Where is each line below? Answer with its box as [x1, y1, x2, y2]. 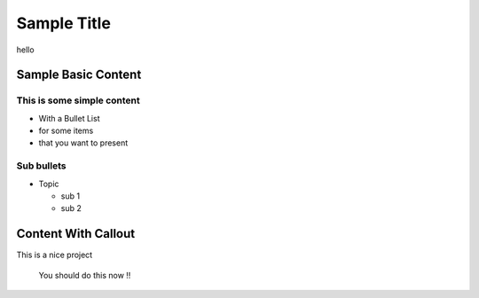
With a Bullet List [38, 113, 100, 123]
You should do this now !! [38, 270, 131, 280]
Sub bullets [16, 160, 67, 172]
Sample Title [16, 13, 111, 33]
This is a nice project [16, 249, 93, 261]
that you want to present [38, 137, 129, 148]
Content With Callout [16, 226, 136, 241]
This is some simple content [16, 94, 141, 106]
